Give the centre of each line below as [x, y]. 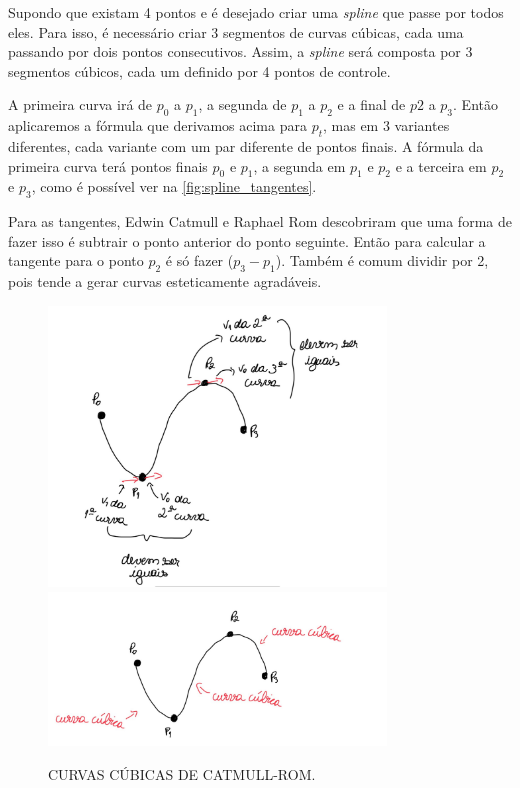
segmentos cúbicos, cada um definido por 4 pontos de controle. [199, 70]
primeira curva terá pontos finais [108, 165]
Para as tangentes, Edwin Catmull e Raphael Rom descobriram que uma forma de [260, 221]
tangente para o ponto [76, 260]
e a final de [371, 104]
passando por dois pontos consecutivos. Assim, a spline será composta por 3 [240, 51]
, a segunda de [242, 104]
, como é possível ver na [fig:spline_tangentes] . [174, 186]
